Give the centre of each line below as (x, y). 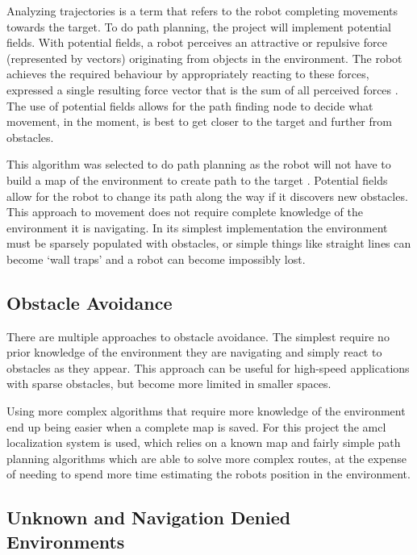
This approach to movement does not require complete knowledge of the (185, 212)
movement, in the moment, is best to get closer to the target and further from (199, 121)
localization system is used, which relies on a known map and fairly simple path (204, 442)
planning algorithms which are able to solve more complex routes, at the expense (206, 458)
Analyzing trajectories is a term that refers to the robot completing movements (202, 10)
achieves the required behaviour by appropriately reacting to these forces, (188, 74)
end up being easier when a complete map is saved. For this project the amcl (196, 426)
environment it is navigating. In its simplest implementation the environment (197, 227)
